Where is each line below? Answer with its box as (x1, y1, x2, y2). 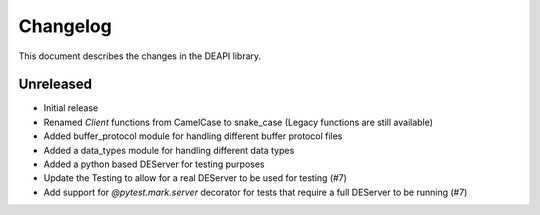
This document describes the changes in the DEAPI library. (18, 50, 262, 62)
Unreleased (18, 76, 93, 93)
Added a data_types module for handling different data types (43, 144, 295, 156)
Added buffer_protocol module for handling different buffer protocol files (43, 130, 343, 142)
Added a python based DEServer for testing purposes (43, 158, 265, 170)
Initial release (43, 102, 99, 114)
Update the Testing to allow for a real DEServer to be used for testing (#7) (43, 172, 347, 184)
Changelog (18, 15, 112, 37)
